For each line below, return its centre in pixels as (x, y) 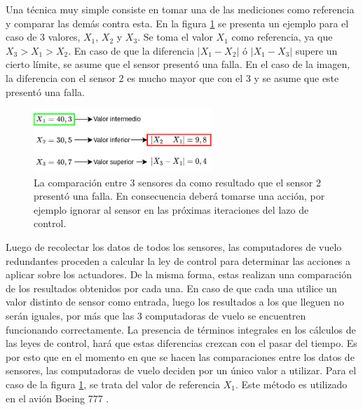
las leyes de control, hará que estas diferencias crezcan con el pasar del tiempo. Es (181, 343)
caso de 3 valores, (43, 37)
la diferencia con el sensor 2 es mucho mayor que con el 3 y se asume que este (172, 77)
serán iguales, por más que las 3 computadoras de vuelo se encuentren (156, 315)
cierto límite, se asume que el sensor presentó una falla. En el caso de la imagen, (178, 64)
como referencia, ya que (282, 37)
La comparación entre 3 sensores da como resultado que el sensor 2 (177, 182)
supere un (316, 50)
